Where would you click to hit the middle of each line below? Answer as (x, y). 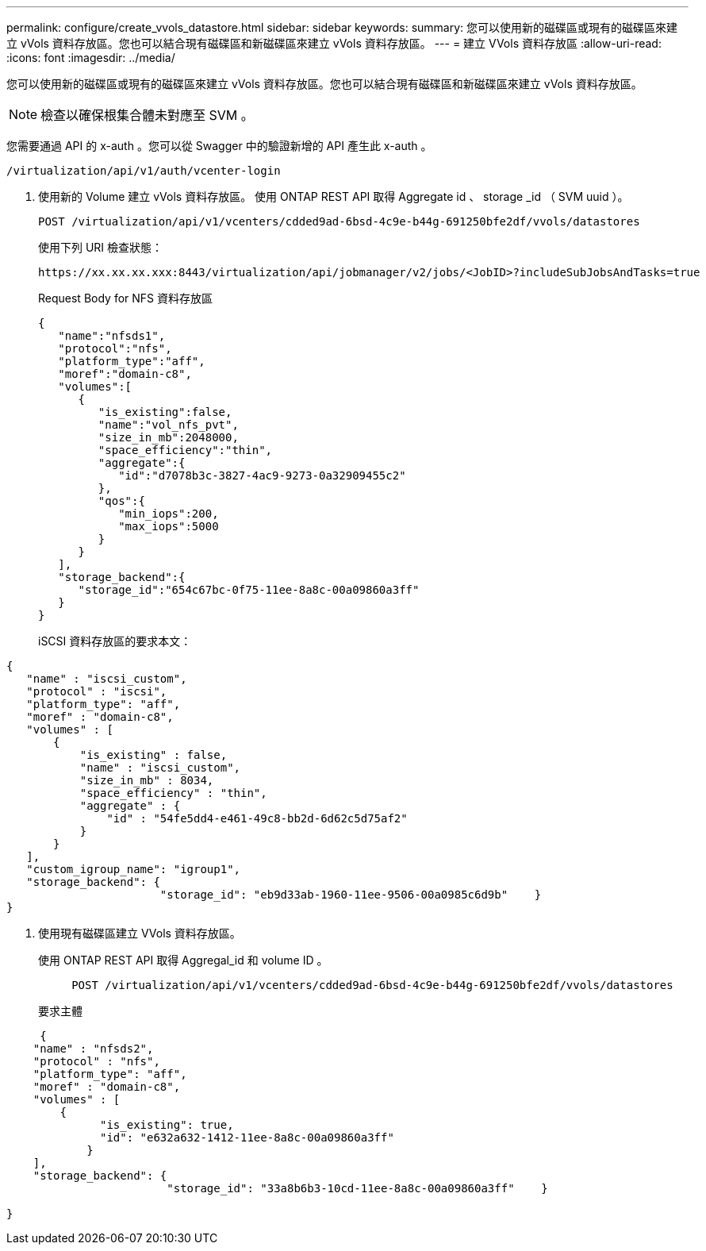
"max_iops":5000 (169, 526)
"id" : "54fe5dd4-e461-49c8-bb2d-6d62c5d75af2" (257, 818)
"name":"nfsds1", (112, 336)
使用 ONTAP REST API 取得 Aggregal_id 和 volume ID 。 (183, 960)
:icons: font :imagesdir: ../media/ (91, 58)
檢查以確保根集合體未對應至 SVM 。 (147, 115)
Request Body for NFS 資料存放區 (125, 298)
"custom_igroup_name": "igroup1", (134, 869)
